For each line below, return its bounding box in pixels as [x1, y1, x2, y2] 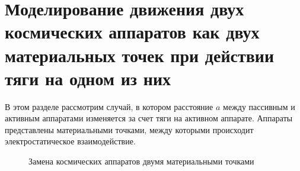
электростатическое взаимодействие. [5, 135, 136, 147]
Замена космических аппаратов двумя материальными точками [28, 155, 254, 167]
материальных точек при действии [5, 43, 275, 67]
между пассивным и [223, 100, 295, 112]
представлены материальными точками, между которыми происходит [5, 123, 254, 135]
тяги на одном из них [5, 66, 171, 90]
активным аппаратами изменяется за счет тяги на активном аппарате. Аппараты [5, 112, 293, 124]
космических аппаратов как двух [5, 20, 260, 44]
